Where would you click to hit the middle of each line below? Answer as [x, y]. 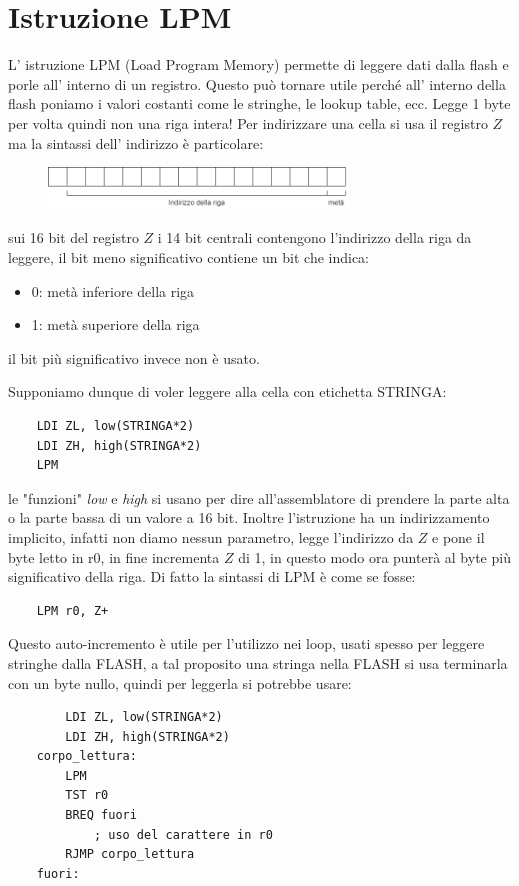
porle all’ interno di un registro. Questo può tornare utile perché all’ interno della [257, 83]
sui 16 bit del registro [73, 237]
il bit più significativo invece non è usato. [134, 357]
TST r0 [87, 795]
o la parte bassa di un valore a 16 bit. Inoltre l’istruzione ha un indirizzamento [249, 517]
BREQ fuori [101, 815]
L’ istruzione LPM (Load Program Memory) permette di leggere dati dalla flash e [258, 64]
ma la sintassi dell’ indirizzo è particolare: [136, 142]
